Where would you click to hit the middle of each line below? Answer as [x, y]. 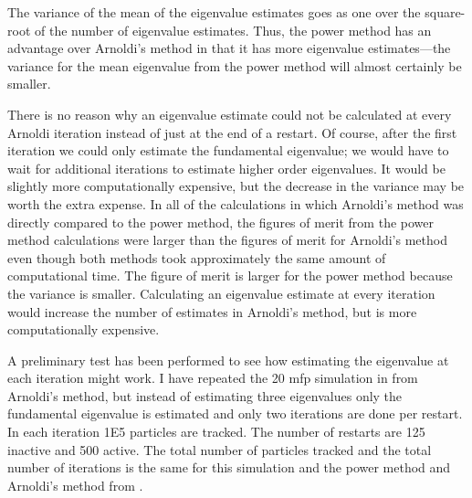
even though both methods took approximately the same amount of [197, 257]
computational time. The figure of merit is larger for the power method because [230, 275]
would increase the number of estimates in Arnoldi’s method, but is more [212, 311]
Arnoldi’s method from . [75, 485]
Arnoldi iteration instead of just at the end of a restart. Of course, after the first [232, 132]
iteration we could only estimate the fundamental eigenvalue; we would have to [228, 150]
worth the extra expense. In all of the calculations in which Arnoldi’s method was [236, 203]
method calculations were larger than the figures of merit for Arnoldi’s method [227, 240]
